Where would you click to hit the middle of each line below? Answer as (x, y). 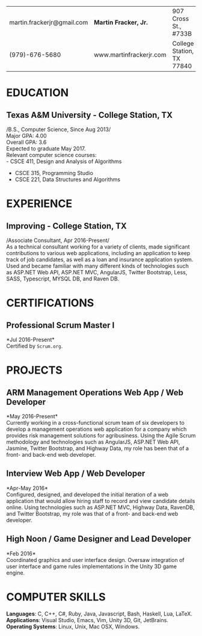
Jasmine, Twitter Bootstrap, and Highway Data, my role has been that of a (98, 448)
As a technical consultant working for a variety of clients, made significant (98, 247)
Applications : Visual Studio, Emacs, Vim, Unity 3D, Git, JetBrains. (87, 620)
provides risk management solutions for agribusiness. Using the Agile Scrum (101, 435)
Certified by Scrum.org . (35, 346)
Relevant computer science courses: (52, 155)
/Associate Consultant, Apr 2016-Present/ (58, 240)
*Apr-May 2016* (27, 488)
